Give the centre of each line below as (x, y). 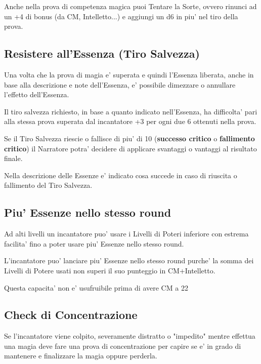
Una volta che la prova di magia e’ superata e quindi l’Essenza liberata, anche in (129, 74)
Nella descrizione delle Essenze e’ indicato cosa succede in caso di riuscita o (121, 175)
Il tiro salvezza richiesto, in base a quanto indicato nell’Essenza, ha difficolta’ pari (131, 111)
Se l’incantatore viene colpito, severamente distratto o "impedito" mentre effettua (130, 336)
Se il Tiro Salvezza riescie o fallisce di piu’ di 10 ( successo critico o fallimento (129, 138)
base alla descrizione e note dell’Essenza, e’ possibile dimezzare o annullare (120, 84)
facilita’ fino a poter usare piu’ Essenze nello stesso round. (94, 243)
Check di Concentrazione (71, 315)
